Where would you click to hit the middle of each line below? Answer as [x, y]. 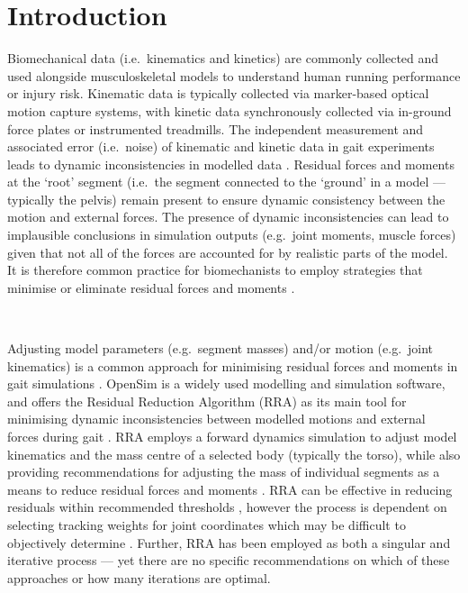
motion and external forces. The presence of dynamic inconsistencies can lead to [228, 217]
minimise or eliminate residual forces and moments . [151, 287]
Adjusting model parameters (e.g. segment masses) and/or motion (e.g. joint [220, 348]
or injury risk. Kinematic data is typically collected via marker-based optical [218, 93]
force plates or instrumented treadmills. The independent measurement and [216, 128]
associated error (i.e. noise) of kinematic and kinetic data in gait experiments [221, 146]
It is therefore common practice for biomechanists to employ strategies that [215, 270]
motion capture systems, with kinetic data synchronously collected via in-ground [229, 110]
